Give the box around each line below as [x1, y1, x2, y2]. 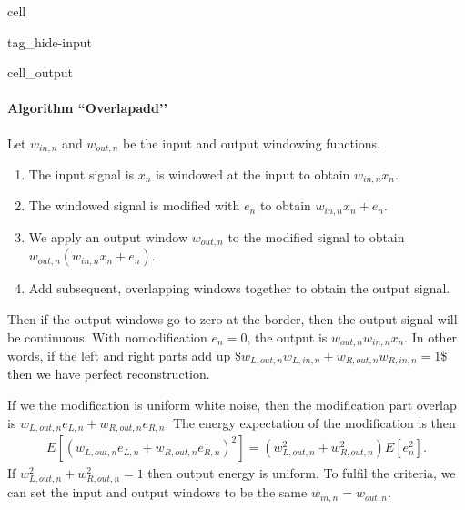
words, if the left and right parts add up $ [7, 346, 241, 365]
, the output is [247, 327, 328, 346]
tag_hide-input [7, 32, 92, 51]
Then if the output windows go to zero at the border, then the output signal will [7, 309, 458, 328]
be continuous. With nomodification [7, 327, 207, 346]
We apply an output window [28, 227, 188, 246]
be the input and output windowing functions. [123, 133, 380, 152]
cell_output [7, 63, 73, 82]
